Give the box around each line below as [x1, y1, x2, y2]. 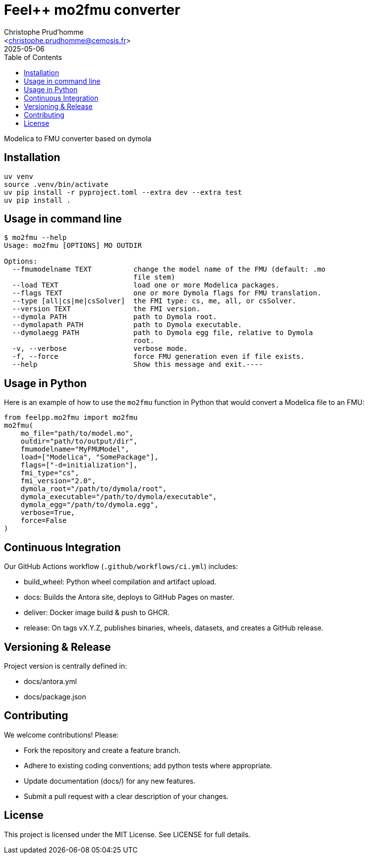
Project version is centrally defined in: [4, 661, 127, 670]
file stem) [133, 273, 175, 282]
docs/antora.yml [24, 677, 77, 686]
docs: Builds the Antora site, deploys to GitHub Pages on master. [24, 593, 235, 602]
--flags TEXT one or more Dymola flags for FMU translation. [12, 289, 321, 297]
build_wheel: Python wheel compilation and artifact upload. [24, 577, 216, 586]
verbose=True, [20, 509, 75, 517]
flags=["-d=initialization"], [20, 461, 138, 469]
